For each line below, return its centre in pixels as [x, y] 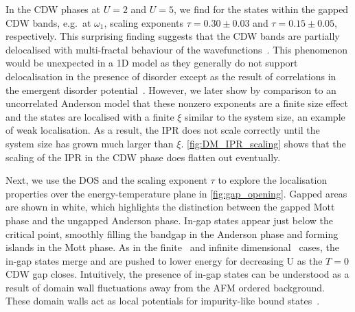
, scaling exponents [144, 22]
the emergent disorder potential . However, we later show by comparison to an [171, 89]
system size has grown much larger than [90, 143]
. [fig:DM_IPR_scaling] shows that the [263, 143]
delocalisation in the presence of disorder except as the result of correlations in [171, 76]
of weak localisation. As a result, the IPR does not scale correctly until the [163, 130]
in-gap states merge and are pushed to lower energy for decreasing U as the [164, 260]
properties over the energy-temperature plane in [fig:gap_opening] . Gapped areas [176, 193]
